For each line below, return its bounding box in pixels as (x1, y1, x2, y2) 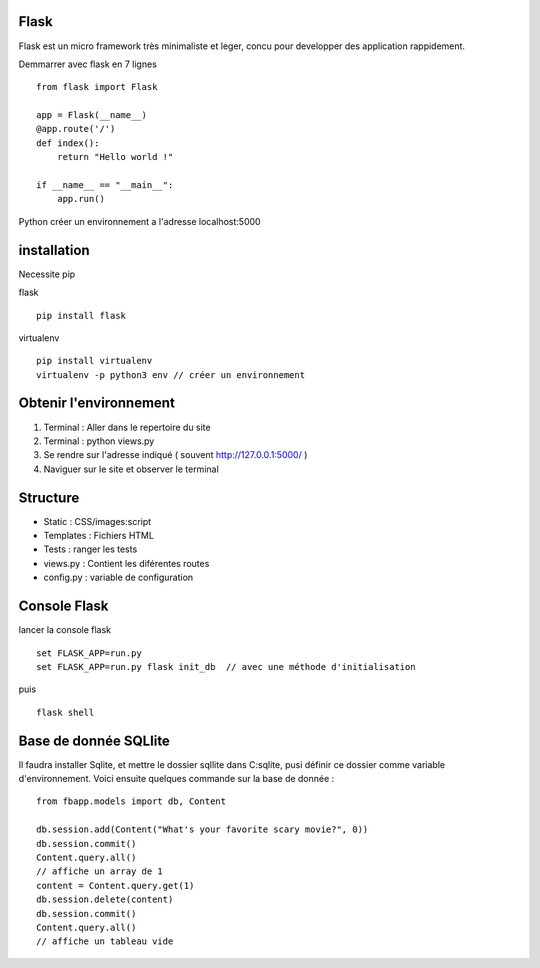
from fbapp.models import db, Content (36, 796, 227, 807)
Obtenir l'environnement (18, 395, 175, 412)
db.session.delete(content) (36, 894, 174, 905)
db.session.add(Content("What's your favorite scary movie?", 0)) (36, 824, 369, 835)
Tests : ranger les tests (43, 543, 138, 555)
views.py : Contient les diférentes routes (43, 557, 210, 569)
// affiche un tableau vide (36, 936, 174, 947)
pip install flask (36, 310, 127, 321)
